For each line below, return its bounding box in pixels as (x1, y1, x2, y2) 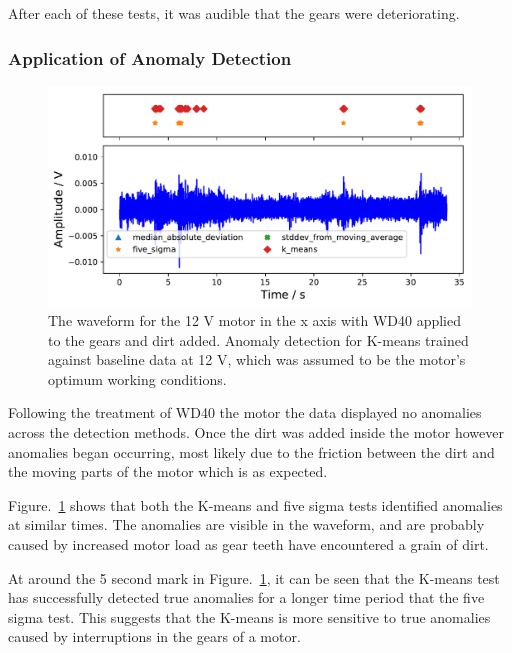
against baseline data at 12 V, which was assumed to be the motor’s (48, 349, 466, 370)
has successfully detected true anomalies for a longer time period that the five (8, 587, 485, 608)
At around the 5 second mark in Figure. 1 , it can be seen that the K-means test (8, 567, 500, 588)
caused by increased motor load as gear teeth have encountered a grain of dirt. (8, 534, 489, 555)
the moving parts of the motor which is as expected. (8, 461, 328, 482)
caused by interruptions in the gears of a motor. (8, 626, 301, 647)
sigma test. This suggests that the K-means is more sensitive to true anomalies (8, 606, 491, 627)
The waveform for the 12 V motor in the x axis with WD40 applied (48, 310, 461, 331)
